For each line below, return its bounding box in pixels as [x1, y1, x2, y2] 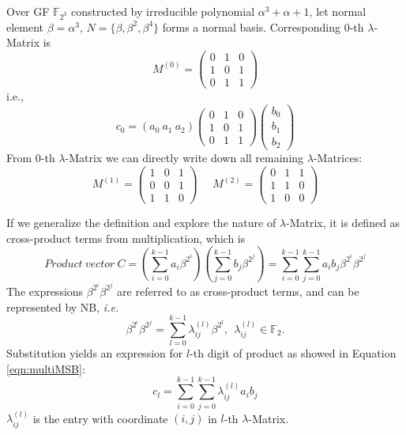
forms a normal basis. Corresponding [162, 18, 340, 35]
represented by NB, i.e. [6, 298, 119, 315]
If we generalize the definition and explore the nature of [6, 214, 276, 230]
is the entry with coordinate [32, 410, 168, 426]
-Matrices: [313, 149, 363, 166]
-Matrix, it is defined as [286, 214, 400, 230]
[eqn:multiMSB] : [6, 360, 85, 376]
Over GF [6, 3, 50, 19]
